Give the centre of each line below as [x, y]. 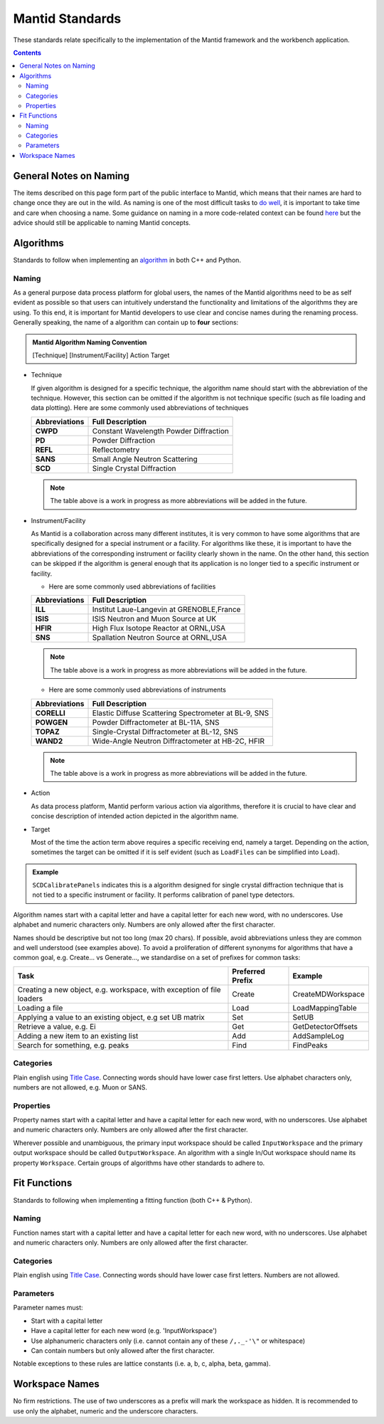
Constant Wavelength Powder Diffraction [160, 431]
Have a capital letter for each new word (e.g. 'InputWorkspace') [124, 1331]
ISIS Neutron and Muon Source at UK [154, 619]
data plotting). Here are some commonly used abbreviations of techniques [140, 408]
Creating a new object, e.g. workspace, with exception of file [119, 989]
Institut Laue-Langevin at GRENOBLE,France [166, 610]
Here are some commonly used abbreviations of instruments [138, 690]
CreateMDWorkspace [329, 994]
